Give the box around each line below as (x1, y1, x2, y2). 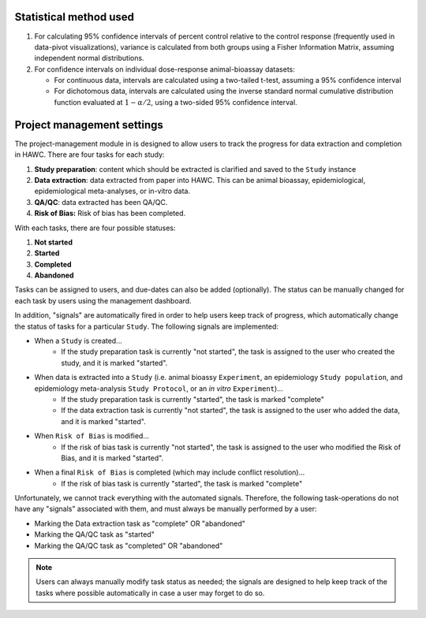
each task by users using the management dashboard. (14, 296, 192, 305)
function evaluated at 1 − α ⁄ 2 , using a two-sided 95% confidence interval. (54, 97, 297, 106)
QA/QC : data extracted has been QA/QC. (34, 197, 168, 207)
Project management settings (14, 118, 163, 132)
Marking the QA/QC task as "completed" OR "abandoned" (34, 541, 223, 550)
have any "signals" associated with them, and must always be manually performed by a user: (14, 504, 317, 514)
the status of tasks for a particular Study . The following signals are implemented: (14, 322, 279, 331)
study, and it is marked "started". (61, 358, 168, 367)
